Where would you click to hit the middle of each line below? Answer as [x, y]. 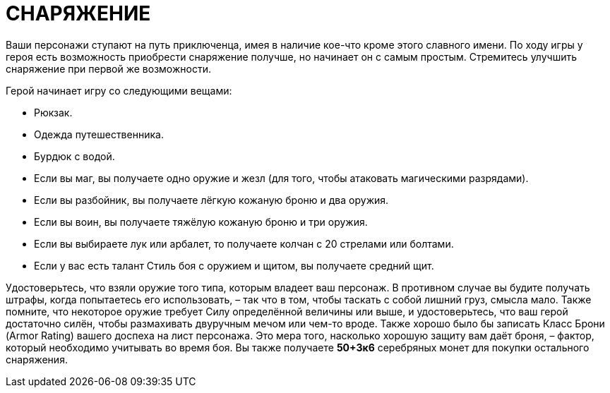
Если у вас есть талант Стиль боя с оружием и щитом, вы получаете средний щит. [234, 265]
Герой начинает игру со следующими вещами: [119, 90]
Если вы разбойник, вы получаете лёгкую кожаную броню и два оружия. [211, 200]
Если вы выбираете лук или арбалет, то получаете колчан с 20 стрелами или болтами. [244, 243]
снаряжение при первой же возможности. [108, 68]
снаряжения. [37, 359]
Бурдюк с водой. [74, 156]
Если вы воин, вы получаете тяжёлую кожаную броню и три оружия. [201, 222]
